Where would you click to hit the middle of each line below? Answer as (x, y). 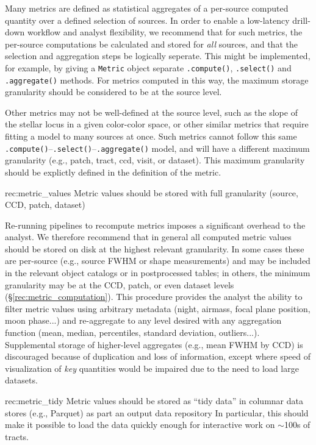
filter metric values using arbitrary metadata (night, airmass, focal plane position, (158, 308)
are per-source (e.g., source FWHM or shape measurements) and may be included (158, 261)
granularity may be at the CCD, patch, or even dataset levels (120, 284)
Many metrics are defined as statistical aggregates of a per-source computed (147, 8)
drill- (301, 20)
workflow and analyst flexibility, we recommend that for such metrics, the (165, 32)
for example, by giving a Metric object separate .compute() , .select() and (148, 67)
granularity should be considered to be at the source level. (113, 92)
